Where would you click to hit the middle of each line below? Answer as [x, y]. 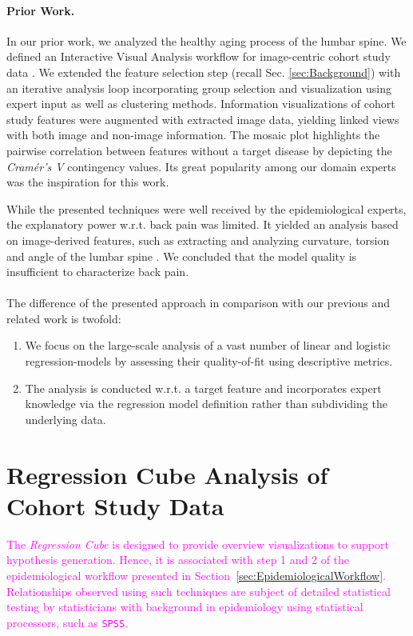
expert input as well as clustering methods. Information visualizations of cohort [201, 104]
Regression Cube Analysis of [167, 474]
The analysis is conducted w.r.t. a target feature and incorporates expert [203, 388]
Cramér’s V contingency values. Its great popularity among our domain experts [201, 166]
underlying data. [66, 419]
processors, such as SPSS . [67, 622]
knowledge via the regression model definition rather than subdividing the [206, 404]
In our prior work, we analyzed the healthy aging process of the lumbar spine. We [206, 40]
